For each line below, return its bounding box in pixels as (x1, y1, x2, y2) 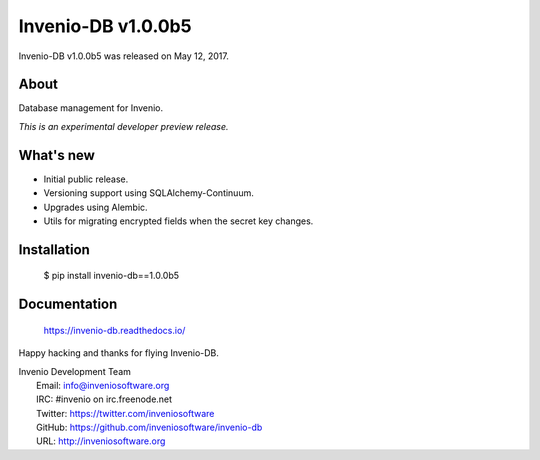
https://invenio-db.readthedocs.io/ (43, 324, 186, 336)
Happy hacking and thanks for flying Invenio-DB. (18, 347, 220, 359)
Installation (18, 241, 90, 258)
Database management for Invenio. (18, 102, 164, 114)
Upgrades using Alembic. (43, 201, 149, 213)
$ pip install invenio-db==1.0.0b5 (43, 270, 180, 282)
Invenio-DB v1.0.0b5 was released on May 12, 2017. (18, 50, 229, 62)
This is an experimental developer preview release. (18, 120, 229, 132)
